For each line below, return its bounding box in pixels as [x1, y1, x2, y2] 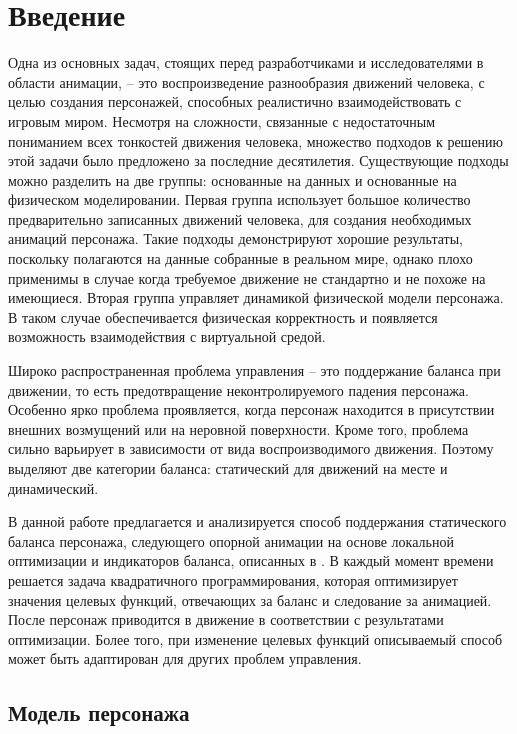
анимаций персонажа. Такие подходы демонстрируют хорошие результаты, [8, 228, 464, 249]
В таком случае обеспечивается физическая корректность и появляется [8, 306, 438, 327]
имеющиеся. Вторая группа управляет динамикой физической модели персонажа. [8, 287, 504, 308]
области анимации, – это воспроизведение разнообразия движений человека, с [8, 71, 485, 92]
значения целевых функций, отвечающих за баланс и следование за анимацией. [8, 589, 492, 610]
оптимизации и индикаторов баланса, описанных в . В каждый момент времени [8, 550, 494, 571]
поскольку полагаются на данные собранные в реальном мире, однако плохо [8, 248, 473, 269]
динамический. [8, 477, 99, 498]
